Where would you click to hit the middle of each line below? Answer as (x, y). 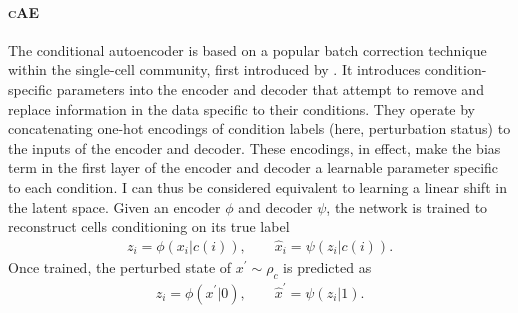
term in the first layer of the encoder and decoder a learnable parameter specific (253, 167)
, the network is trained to (407, 206)
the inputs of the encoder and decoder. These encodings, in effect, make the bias (254, 147)
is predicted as (327, 266)
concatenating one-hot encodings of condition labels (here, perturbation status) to (259, 128)
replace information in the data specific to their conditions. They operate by (241, 108)
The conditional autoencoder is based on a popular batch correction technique (247, 49)
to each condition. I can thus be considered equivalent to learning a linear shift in (257, 186)
